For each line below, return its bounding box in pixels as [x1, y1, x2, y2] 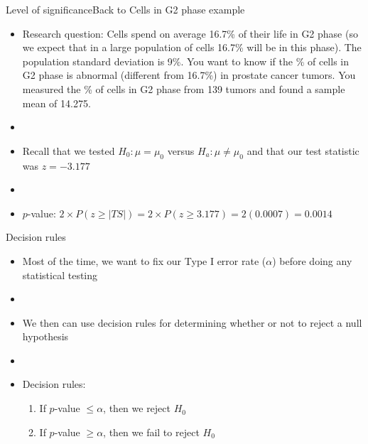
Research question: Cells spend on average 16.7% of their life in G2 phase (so [22, 26, 358, 40]
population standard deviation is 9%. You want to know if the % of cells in [22, 53, 349, 68]
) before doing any [272, 253, 352, 268]
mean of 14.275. [22, 95, 91, 110]
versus [167, 143, 195, 158]
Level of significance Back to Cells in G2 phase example [6, 2, 245, 16]
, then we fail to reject [103, 424, 200, 439]
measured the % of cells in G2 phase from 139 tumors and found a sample [22, 81, 345, 96]
